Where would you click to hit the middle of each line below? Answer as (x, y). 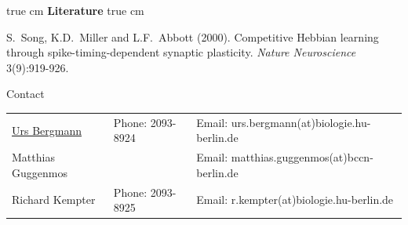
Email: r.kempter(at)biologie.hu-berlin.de (295, 200)
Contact (25, 94)
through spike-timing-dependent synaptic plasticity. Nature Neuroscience (181, 52)
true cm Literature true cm (75, 10)
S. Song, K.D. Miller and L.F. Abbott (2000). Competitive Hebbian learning (193, 36)
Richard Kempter (54, 200)
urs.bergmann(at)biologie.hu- (301, 122)
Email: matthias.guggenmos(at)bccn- (285, 157)
